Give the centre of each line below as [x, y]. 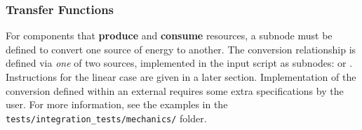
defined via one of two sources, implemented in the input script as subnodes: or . [179, 63]
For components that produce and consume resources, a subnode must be [169, 35]
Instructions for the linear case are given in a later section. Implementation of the [181, 77]
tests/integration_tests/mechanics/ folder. [106, 118]
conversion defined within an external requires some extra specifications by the [175, 90]
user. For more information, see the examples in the [117, 104]
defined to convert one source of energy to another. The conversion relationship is [181, 49]
